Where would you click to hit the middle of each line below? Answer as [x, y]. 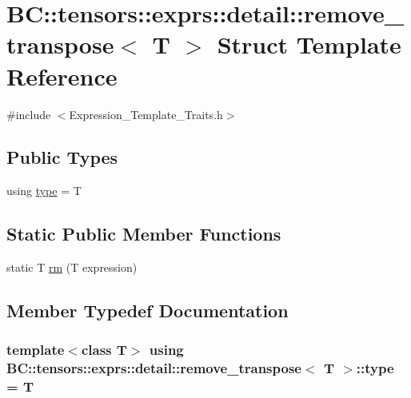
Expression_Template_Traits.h [146, 114]
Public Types [62, 157]
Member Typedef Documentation [148, 310]
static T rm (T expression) [72, 267]
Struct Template [309, 44]
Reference [62, 76]
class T [104, 350]
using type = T [44, 191]
